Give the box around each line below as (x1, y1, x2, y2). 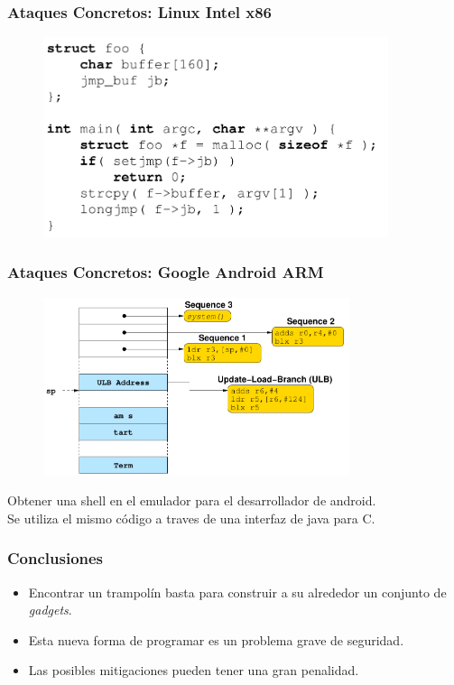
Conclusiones (7, 547, 104, 569)
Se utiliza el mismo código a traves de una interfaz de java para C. (7, 508, 375, 527)
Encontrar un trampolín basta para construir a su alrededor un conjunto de (28, 582, 447, 601)
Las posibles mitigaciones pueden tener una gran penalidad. (28, 661, 359, 680)
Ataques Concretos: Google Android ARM (7, 261, 324, 283)
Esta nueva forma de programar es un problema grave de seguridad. (28, 630, 404, 649)
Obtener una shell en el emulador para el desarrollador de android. (7, 491, 376, 510)
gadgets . (28, 600, 72, 619)
